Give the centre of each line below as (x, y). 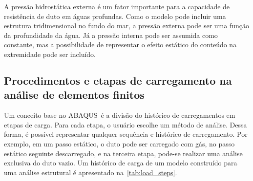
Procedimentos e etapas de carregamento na (118, 80)
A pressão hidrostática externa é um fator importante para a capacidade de (117, 6)
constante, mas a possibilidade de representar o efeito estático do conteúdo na (120, 45)
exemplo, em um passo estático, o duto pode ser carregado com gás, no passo (119, 143)
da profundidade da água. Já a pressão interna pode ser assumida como (111, 35)
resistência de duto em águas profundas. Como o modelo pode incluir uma (115, 16)
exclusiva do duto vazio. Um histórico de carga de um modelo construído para (121, 163)
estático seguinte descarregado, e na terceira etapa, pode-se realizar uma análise (123, 153)
